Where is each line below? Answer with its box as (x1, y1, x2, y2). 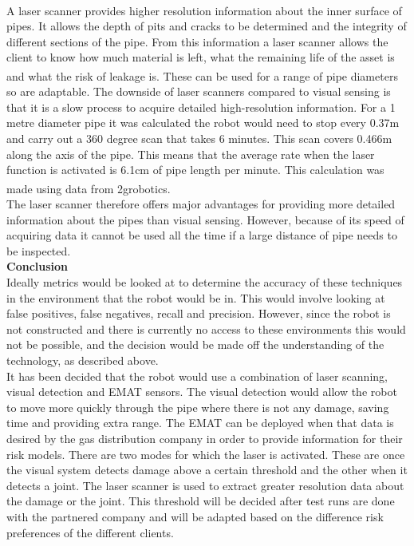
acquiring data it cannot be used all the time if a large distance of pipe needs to (6, 227, 397, 243)
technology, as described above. (6, 351, 159, 368)
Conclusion (6, 258, 69, 275)
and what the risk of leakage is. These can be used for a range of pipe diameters (6, 67, 398, 84)
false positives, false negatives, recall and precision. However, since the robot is (6, 305, 391, 322)
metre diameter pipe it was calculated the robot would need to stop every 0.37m (6, 114, 400, 131)
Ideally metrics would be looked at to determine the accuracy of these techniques (6, 274, 403, 290)
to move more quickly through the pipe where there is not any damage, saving (6, 398, 389, 415)
